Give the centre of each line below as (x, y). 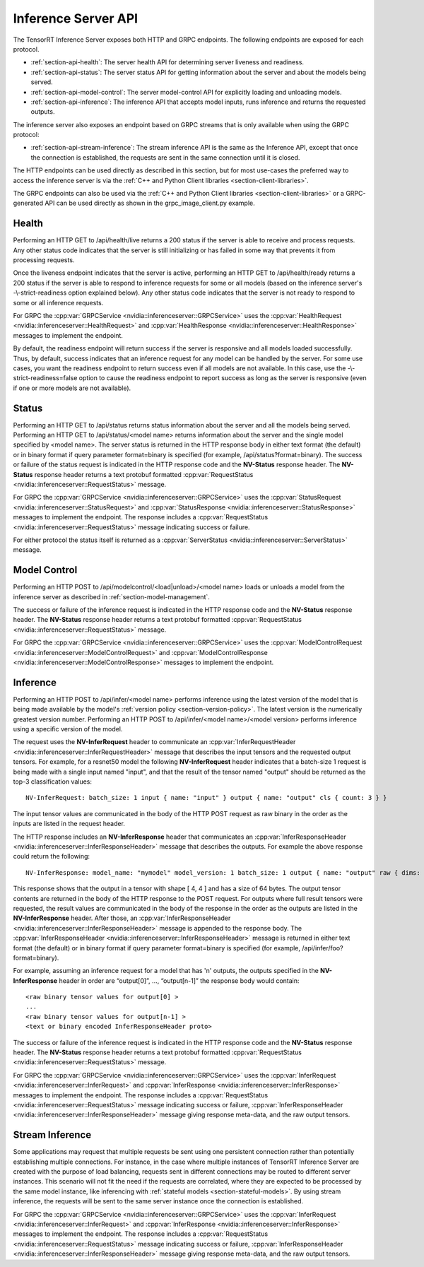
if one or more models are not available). (72, 388)
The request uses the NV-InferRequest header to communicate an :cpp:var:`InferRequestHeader (154, 742)
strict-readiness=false (45, 378)
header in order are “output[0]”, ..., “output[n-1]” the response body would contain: (179, 980)
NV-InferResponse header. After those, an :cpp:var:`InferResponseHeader (122, 918)
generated (28, 203)
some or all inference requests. (58, 302)
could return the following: (52, 856)
